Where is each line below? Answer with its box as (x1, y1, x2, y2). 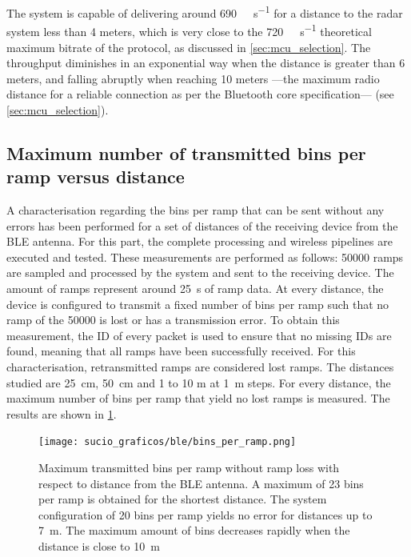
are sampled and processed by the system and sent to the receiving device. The (6, 264, 394, 281)
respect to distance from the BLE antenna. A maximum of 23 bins (38, 475, 364, 491)
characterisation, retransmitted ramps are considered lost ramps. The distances (6, 359, 394, 375)
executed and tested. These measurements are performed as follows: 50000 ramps (6, 248, 404, 265)
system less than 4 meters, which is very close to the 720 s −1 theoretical (6, 21, 372, 39)
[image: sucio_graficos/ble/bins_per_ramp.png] (38, 436, 297, 448)
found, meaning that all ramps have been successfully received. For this (6, 343, 356, 359)
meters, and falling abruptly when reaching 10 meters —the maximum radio (6, 70, 380, 86)
